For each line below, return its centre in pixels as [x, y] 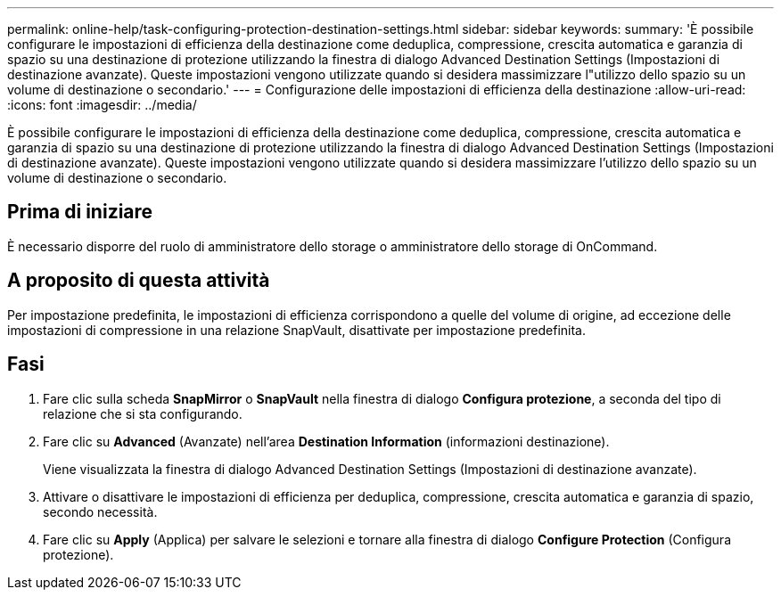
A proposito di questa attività [139, 281]
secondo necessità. [100, 511]
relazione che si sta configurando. [143, 413]
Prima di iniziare [80, 212]
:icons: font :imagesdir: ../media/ [102, 105]
